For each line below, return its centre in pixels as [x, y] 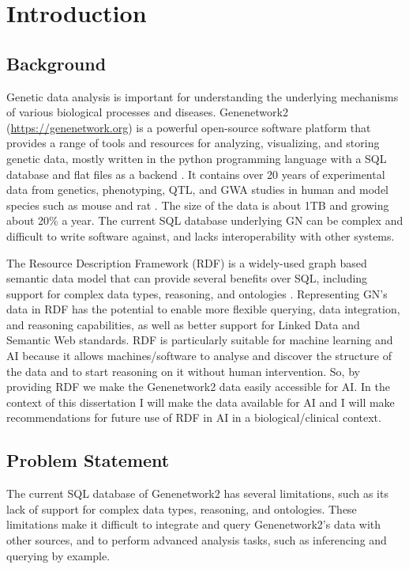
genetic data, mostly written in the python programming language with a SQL [197, 158]
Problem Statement [88, 460]
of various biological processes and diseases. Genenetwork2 [147, 112]
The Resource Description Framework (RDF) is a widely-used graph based [187, 262]
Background [56, 63]
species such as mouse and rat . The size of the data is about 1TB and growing [198, 205]
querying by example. [58, 555]
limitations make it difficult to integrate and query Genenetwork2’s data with [194, 524]
